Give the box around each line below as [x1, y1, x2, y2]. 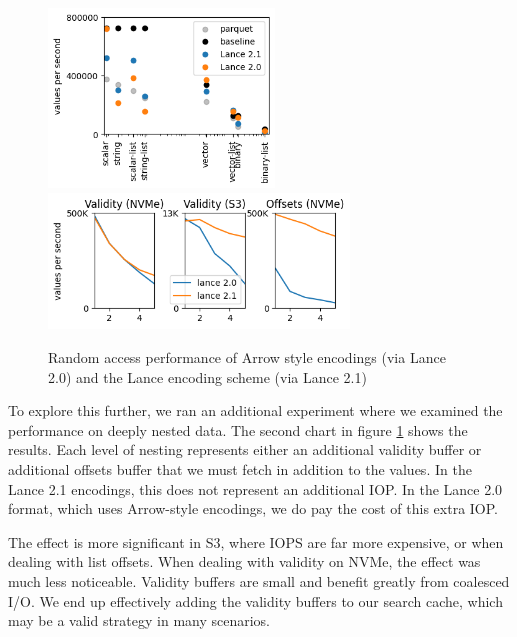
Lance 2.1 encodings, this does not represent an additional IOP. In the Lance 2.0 [8, 478, 503, 499]
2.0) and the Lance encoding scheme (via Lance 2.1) [48, 366, 367, 387]
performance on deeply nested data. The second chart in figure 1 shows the [8, 419, 468, 440]
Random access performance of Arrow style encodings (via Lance [48, 347, 446, 367]
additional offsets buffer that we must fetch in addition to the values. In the [8, 458, 472, 479]
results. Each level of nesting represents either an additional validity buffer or [8, 439, 482, 460]
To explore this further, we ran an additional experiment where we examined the [8, 400, 503, 421]
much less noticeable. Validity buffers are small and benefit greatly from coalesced [8, 570, 510, 591]
